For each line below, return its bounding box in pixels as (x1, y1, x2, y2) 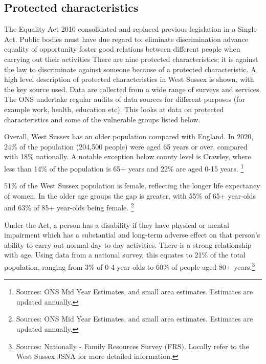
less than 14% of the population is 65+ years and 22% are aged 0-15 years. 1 (4, 161, 244, 174)
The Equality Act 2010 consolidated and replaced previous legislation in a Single (4, 24, 257, 34)
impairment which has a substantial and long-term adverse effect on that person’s (4, 229, 260, 240)
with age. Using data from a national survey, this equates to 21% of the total (4, 249, 246, 260)
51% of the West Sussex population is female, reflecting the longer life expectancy (4, 180, 260, 191)
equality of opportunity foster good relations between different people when (4, 44, 240, 54)
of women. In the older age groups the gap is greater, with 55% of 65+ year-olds (4, 190, 256, 201)
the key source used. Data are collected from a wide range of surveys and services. (4, 83, 261, 94)
